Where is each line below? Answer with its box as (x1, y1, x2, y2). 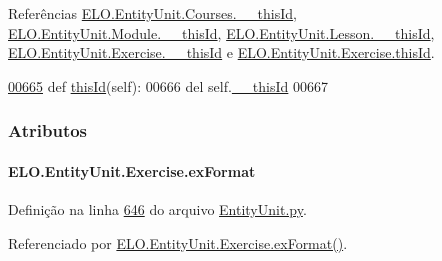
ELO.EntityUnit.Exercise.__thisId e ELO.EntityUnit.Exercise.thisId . (8, 42, 435, 63)
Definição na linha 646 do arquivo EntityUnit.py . (8, 199, 307, 220)
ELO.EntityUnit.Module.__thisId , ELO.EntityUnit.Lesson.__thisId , (8, 22, 435, 43)
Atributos (8, 118, 88, 143)
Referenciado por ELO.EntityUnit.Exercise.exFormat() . (8, 232, 348, 253)
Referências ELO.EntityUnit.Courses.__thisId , (8, 3, 297, 23)
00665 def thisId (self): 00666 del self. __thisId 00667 (8, 75, 329, 96)
